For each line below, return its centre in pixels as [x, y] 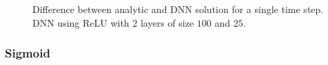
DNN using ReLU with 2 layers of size [113, 22]
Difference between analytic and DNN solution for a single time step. [178, 9]
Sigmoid [28, 53]
